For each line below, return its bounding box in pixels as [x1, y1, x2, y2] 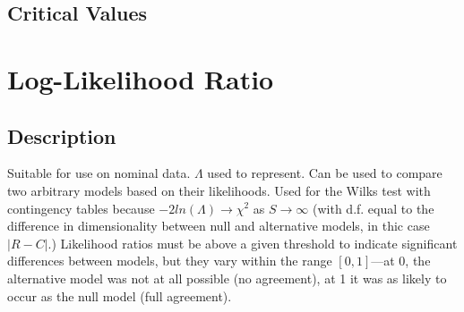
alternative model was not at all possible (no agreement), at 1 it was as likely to [7, 268, 447, 287]
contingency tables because [7, 198, 155, 217]
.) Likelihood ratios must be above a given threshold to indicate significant [47, 233, 458, 252]
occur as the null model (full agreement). [7, 286, 232, 305]
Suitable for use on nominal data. [7, 164, 191, 182]
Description [7, 122, 116, 149]
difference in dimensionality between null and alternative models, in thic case [7, 216, 430, 235]
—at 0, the [371, 251, 431, 270]
